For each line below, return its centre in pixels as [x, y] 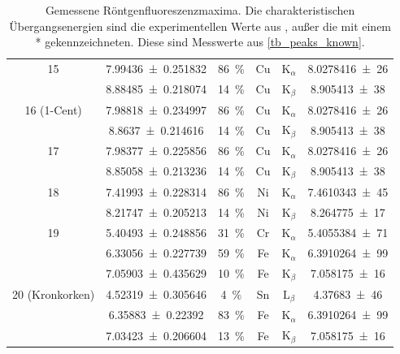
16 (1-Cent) [53, 109]
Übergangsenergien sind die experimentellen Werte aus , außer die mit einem [200, 26]
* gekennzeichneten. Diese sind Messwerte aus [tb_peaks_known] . [200, 42]
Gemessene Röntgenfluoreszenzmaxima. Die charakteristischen [200, 10]
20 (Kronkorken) [54, 294]
